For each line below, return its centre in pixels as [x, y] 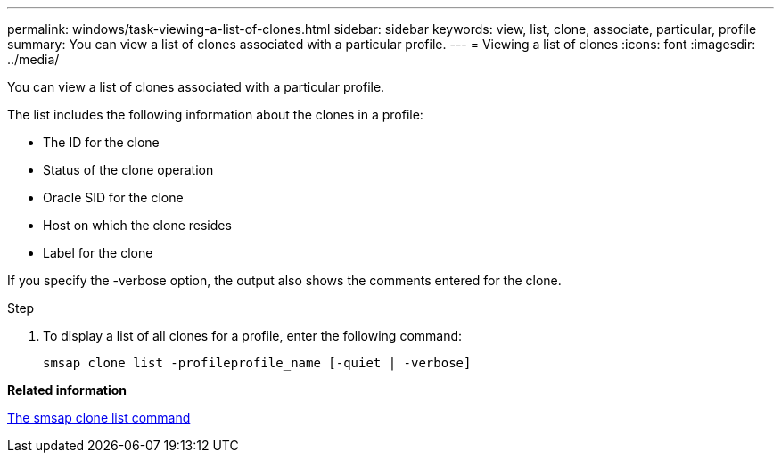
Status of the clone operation [128, 170]
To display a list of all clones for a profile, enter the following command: [253, 336]
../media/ [33, 59]
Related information [67, 390]
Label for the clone [98, 253]
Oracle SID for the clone [113, 197]
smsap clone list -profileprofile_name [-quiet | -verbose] [257, 363]
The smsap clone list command [99, 418]
